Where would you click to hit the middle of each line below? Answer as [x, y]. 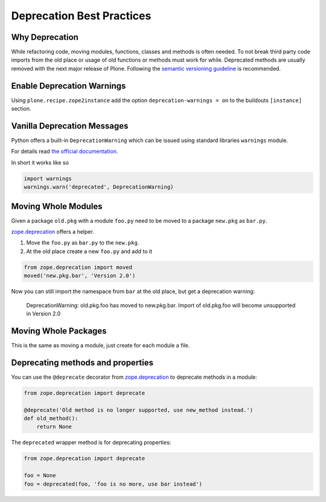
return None [54, 427]
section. [21, 109]
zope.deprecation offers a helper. [53, 232]
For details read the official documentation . [65, 152]
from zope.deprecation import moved [78, 267]
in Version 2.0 [43, 314]
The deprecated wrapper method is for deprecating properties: [91, 442]
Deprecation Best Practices [81, 16]
